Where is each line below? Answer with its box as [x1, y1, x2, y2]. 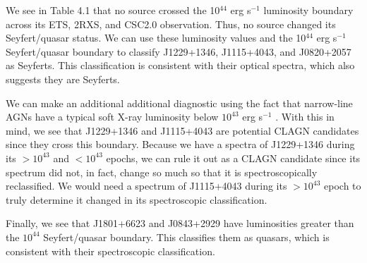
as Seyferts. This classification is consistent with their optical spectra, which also [6, 58, 355, 73]
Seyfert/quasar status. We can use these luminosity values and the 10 [6, 30, 306, 45]
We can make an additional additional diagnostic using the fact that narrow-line [6, 95, 353, 110]
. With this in [275, 109, 335, 124]
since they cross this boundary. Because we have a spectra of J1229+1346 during [6, 137, 355, 152]
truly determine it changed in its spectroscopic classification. [6, 192, 267, 207]
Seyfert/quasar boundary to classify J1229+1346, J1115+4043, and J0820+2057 [6, 44, 351, 59]
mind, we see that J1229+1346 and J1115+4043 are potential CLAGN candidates [6, 123, 359, 137]
